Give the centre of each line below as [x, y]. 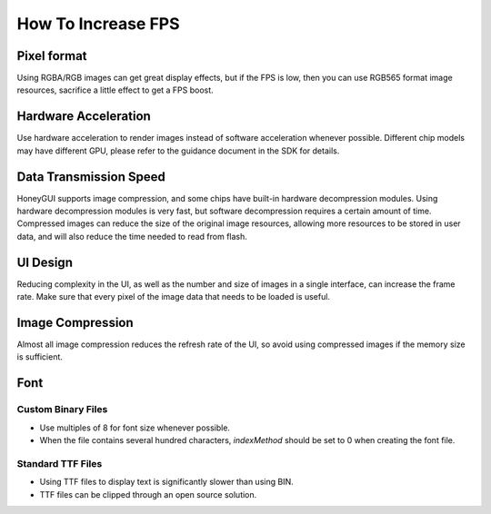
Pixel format [52, 56]
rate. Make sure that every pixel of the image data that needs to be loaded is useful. [174, 297]
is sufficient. [40, 357]
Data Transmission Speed [91, 177]
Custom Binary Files [62, 410]
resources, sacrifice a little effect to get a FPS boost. [115, 90]
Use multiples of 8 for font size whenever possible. [135, 428]
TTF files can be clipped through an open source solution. [148, 494]
